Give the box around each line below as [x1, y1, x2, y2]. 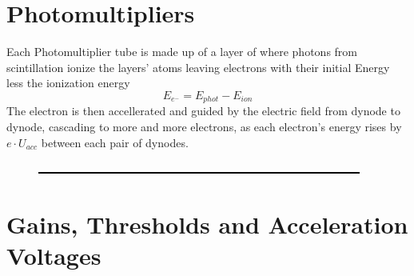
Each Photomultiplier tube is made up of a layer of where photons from [6, 43, 357, 60]
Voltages [6, 239, 102, 272]
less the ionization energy [6, 74, 130, 91]
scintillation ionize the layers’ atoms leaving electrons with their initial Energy [6, 58, 390, 75]
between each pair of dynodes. [41, 134, 189, 150]
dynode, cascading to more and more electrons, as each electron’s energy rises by [6, 118, 402, 134]
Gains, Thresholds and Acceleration [6, 207, 408, 240]
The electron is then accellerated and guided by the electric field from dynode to [6, 102, 400, 119]
